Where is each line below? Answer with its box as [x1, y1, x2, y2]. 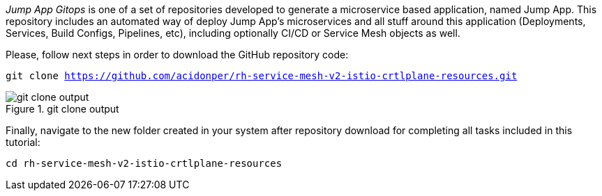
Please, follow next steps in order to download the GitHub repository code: [6, 49, 349, 60]
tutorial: [6, 136, 40, 148]
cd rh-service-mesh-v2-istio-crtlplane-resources [6, 158, 283, 169]
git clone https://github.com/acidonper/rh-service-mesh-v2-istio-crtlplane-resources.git [6, 70, 518, 81]
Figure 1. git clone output [6, 103, 119, 115]
